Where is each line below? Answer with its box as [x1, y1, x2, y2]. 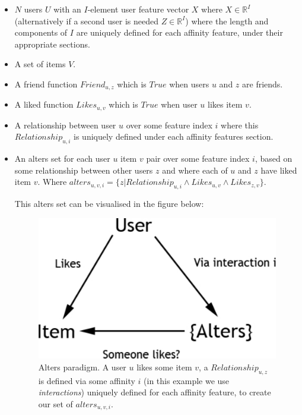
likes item [208, 98, 243, 111]
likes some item [136, 360, 192, 373]
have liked [260, 164, 297, 176]
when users [169, 77, 209, 90]
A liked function [14, 98, 74, 111]
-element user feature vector [87, 3, 189, 15]
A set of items [14, 58, 66, 70]
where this [221, 118, 259, 131]
